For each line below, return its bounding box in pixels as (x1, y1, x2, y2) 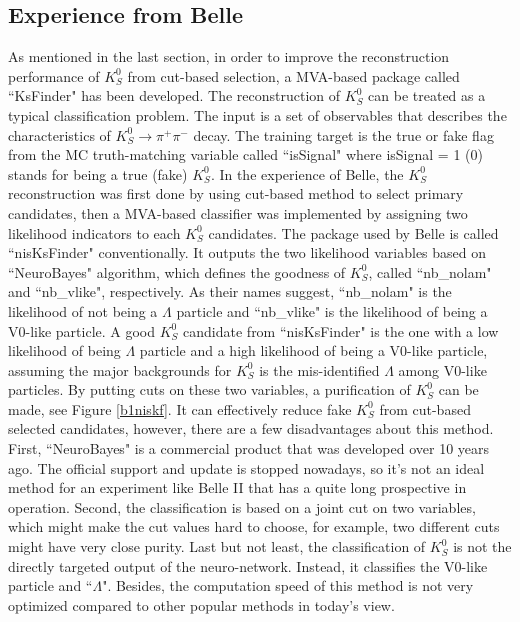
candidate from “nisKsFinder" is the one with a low (183, 320, 499, 341)
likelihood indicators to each (8, 222, 181, 243)
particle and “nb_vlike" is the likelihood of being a (176, 300, 488, 321)
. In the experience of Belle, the (210, 163, 404, 184)
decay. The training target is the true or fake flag (193, 124, 494, 145)
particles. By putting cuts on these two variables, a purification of (8, 379, 411, 400)
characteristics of (8, 124, 111, 145)
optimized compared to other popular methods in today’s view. (8, 594, 395, 615)
